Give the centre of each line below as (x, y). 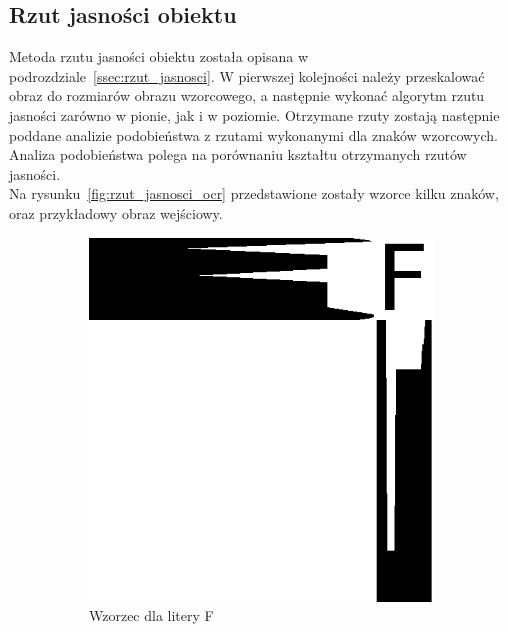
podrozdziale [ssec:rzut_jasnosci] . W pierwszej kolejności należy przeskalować (247, 75)
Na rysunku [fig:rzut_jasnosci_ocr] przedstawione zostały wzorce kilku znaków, (254, 193)
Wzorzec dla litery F (151, 615)
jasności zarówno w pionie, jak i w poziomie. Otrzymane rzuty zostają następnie (254, 114)
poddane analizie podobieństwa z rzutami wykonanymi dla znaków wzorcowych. (253, 134)
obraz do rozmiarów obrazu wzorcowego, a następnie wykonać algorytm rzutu (247, 95)
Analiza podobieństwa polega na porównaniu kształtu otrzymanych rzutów (238, 154)
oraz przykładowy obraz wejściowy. (116, 212)
